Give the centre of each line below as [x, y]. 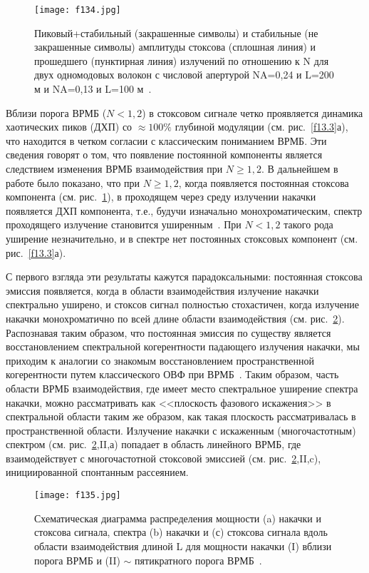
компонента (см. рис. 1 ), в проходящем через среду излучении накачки [161, 197]
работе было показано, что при [73, 182]
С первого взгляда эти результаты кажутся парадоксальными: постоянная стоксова [184, 277]
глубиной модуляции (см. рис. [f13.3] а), [261, 127]
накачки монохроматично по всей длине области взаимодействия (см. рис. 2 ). [175, 318]
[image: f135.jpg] [78, 496]
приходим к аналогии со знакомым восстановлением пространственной [160, 360]
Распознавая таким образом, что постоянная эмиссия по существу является [168, 332]
